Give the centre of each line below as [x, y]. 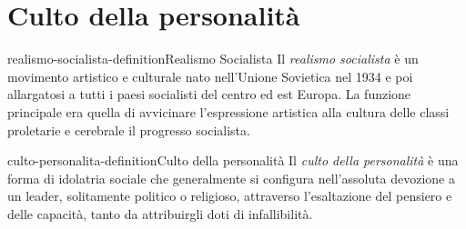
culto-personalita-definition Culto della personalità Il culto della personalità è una [233, 160]
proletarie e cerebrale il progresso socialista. [129, 129]
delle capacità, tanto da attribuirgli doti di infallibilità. [160, 213]
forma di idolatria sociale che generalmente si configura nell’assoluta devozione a [231, 178]
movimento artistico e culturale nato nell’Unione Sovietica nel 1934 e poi [210, 76]
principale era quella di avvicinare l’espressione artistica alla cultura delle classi [228, 111]
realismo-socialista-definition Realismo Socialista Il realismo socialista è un [213, 59]
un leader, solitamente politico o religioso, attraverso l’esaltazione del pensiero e [230, 196]
